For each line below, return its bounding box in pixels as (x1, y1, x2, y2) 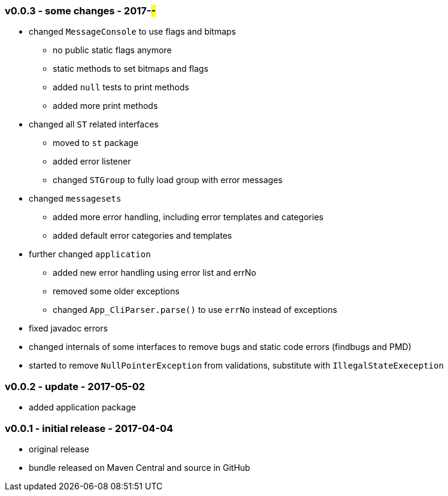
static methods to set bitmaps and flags (53, 63, 208, 74)
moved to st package (53, 138, 139, 148)
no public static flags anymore (53, 45, 172, 56)
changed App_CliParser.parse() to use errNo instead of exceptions (53, 305, 337, 315)
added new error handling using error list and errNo (53, 267, 256, 278)
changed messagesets (29, 193, 122, 204)
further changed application (29, 249, 151, 260)
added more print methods (53, 101, 158, 111)
